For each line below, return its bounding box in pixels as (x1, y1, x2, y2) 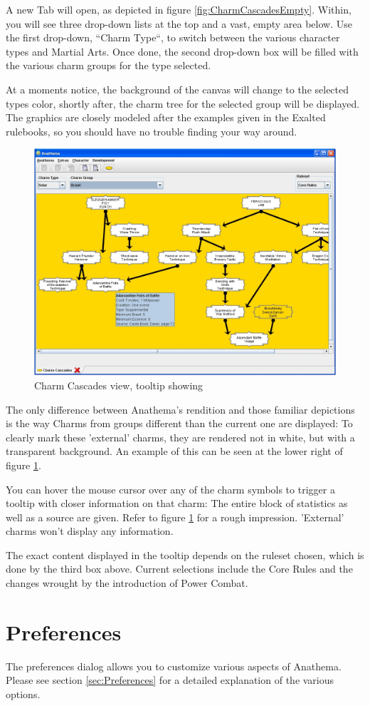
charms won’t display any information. (6, 523, 174, 538)
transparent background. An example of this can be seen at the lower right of (6, 444, 343, 459)
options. (6, 686, 41, 701)
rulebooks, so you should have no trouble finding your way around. (6, 123, 297, 138)
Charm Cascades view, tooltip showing (34, 377, 203, 392)
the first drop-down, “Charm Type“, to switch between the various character (6, 30, 340, 45)
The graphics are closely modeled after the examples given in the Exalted (6, 110, 326, 125)
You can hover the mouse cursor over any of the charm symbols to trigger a (6, 481, 335, 496)
